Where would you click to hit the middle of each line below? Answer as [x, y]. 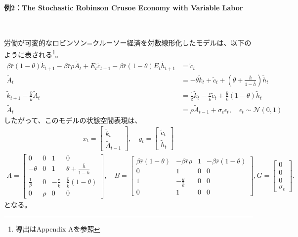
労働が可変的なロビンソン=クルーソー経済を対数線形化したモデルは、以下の [128, 43]
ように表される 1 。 [33, 53]
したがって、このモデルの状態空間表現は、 [73, 120]
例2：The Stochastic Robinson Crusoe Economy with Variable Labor [124, 7]
